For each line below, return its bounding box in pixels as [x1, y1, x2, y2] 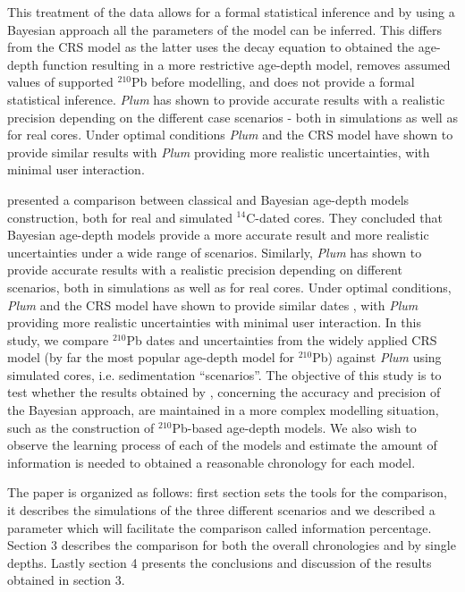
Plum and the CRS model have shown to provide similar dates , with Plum [7, 295, 418, 314]
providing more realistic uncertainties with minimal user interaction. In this [7, 313, 421, 332]
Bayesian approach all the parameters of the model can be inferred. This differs [7, 20, 443, 38]
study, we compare [7, 330, 109, 349]
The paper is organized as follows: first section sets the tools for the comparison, [7, 483, 448, 502]
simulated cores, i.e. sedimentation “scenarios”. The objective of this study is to [7, 365, 442, 384]
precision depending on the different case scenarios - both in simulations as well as [7, 107, 458, 126]
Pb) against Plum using [312, 348, 442, 367]
